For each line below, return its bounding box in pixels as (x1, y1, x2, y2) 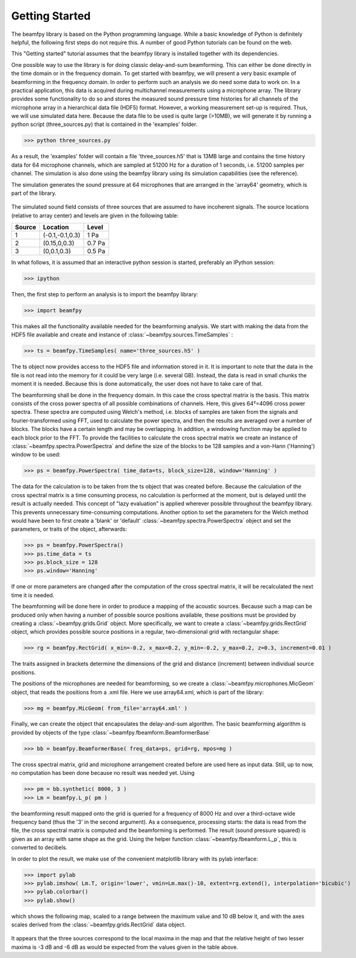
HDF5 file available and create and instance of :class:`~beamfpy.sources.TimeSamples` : (11, 331, 233, 338)
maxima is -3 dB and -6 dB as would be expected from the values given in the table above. (11, 943, 238, 951)
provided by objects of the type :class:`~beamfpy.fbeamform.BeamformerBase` (11, 729, 211, 736)
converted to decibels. (11, 844, 68, 851)
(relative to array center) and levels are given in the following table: (11, 212, 179, 219)
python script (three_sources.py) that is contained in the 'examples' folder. (11, 121, 197, 128)
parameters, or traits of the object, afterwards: (11, 525, 128, 533)
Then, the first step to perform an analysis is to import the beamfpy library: (11, 291, 199, 298)
